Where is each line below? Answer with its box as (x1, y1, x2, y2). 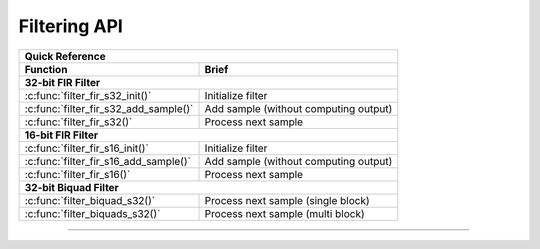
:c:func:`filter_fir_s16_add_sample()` (24, 154, 192, 168)
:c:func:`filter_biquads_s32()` (24, 206, 161, 220)
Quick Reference (24, 49, 106, 63)
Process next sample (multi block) (204, 206, 365, 220)
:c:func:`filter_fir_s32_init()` (24, 88, 152, 102)
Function (24, 62, 68, 76)
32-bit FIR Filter (24, 75, 100, 89)
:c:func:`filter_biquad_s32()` (24, 193, 155, 207)
